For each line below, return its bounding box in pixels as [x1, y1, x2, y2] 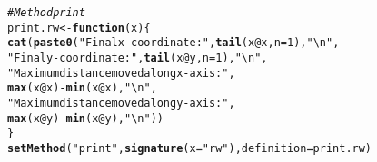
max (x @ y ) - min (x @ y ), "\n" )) [7, 111, 164, 125]
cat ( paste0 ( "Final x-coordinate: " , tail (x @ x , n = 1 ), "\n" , [7, 36, 340, 50]
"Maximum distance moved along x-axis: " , [7, 66, 235, 80]
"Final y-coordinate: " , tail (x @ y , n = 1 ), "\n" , [7, 51, 268, 64]
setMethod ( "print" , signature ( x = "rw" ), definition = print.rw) [7, 141, 372, 155]
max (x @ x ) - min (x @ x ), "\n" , [7, 81, 157, 95]
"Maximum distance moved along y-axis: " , [7, 96, 235, 110]
